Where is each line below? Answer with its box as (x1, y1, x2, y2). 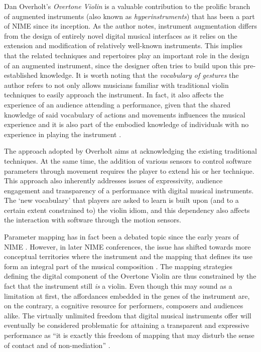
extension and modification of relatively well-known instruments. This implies (4, 40, 242, 51)
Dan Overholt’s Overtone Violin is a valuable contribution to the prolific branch (4, 1, 250, 11)
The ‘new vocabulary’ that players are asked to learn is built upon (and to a (4, 195, 239, 205)
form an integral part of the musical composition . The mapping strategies (4, 261, 233, 271)
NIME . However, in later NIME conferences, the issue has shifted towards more (4, 241, 251, 252)
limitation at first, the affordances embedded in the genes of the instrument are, (4, 290, 250, 301)
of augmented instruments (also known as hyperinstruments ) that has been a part (4, 11, 255, 21)
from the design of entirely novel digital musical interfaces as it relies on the (4, 30, 237, 41)
